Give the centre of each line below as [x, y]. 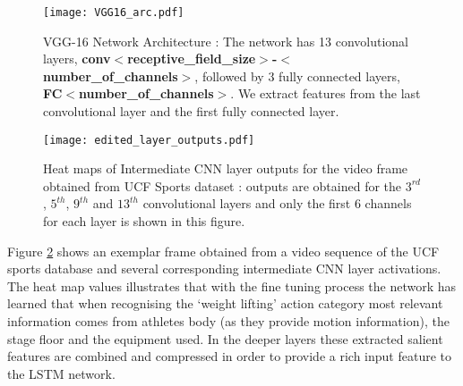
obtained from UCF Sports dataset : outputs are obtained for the [223, 185]
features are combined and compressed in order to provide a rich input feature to [229, 356]
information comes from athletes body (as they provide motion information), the [228, 321]
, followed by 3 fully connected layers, [297, 76]
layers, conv [77, 59]
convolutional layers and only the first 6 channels [277, 203]
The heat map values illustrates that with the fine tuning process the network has [232, 285]
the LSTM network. [61, 373]
